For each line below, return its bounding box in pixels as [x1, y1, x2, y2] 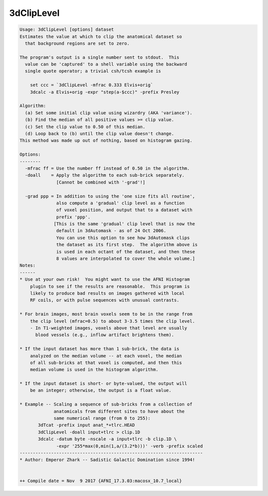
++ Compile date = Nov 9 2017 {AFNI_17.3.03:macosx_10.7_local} [19, 478, 182, 484]
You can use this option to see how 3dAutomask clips [56, 235, 190, 241]
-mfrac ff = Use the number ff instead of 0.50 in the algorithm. [25, 165, 190, 171]
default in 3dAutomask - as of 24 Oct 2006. [56, 228, 166, 234]
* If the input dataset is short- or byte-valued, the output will [19, 381, 188, 386]
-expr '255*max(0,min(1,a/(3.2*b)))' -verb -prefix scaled [56, 443, 203, 449]
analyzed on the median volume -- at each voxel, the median [30, 353, 182, 359]
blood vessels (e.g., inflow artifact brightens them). [35, 332, 174, 338]
